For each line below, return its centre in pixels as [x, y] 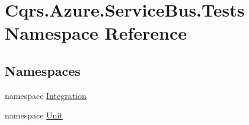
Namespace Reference [96, 33]
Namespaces [43, 70]
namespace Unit [34, 115]
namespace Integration [46, 95]
